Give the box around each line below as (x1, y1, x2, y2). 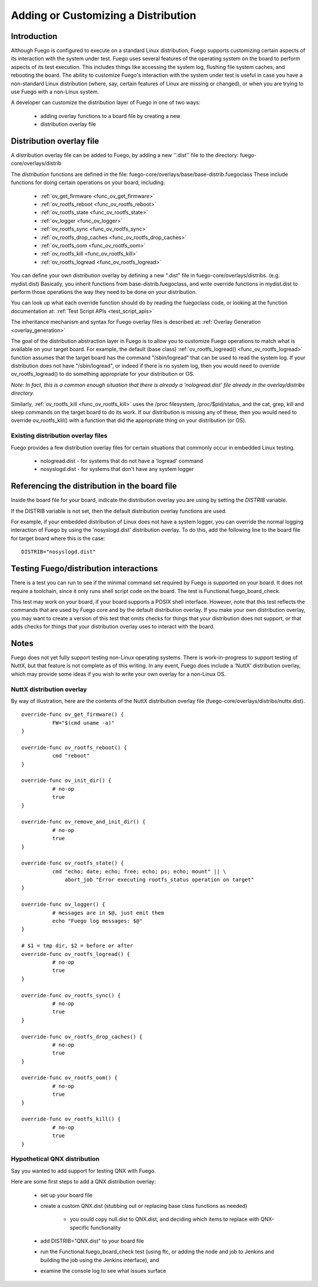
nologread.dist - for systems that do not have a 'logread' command (40, 457, 203, 464)
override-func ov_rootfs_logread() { (21, 951, 131, 957)
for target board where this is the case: (11, 535, 105, 542)
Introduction (11, 31, 58, 41)
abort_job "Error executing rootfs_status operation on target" (65, 876, 254, 883)
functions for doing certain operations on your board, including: (11, 179, 165, 186)
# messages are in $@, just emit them (52, 909, 164, 916)
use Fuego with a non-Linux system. (11, 89, 100, 96)
